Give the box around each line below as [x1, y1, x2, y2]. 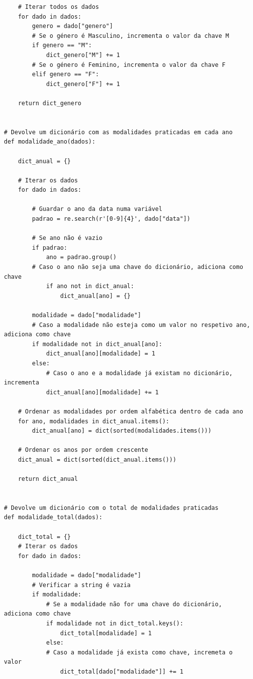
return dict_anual [18, 475, 78, 483]
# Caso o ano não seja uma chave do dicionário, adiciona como [32, 264, 243, 271]
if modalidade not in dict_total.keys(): [46, 620, 184, 627]
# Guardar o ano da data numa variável [32, 206, 163, 213]
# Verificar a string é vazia [32, 581, 131, 589]
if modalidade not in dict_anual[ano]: [32, 340, 163, 348]
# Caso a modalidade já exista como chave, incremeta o [46, 649, 233, 656]
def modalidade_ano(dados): [4, 138, 96, 146]
